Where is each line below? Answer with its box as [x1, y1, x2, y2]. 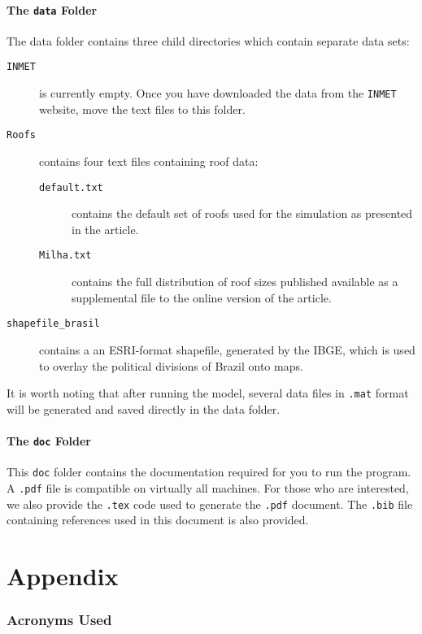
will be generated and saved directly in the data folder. [7, 400, 281, 417]
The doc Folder [7, 432, 92, 449]
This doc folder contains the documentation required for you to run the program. [7, 463, 411, 480]
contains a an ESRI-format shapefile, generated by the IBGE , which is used [39, 341, 415, 358]
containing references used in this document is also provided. [7, 511, 309, 528]
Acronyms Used [7, 610, 112, 630]
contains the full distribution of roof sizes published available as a [72, 273, 398, 290]
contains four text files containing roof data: [39, 153, 259, 170]
